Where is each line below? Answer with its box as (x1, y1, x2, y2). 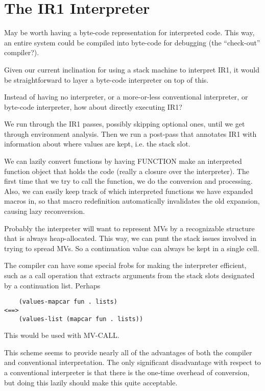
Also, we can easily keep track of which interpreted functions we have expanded (4, 185, 253, 196)
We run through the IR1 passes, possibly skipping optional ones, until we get (4, 118, 245, 129)
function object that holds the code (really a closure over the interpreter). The (4, 165, 249, 176)
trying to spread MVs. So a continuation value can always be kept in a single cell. (4, 242, 259, 253)
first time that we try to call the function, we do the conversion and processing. (4, 176, 253, 186)
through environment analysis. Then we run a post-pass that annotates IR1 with (4, 128, 257, 139)
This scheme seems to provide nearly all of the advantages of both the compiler (4, 347, 252, 357)
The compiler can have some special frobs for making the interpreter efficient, (4, 260, 247, 271)
